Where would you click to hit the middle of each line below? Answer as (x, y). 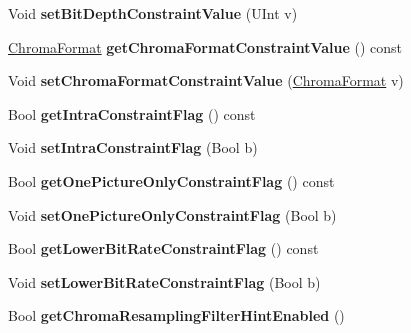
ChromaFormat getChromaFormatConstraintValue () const (205, 46)
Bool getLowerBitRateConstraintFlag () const (163, 248)
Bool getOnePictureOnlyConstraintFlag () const (171, 180)
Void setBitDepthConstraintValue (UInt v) (153, 13)
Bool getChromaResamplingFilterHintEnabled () (176, 315)
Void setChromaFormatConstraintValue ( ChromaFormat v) (206, 80)
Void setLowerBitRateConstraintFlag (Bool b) (164, 281)
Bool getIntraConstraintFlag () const (132, 113)
